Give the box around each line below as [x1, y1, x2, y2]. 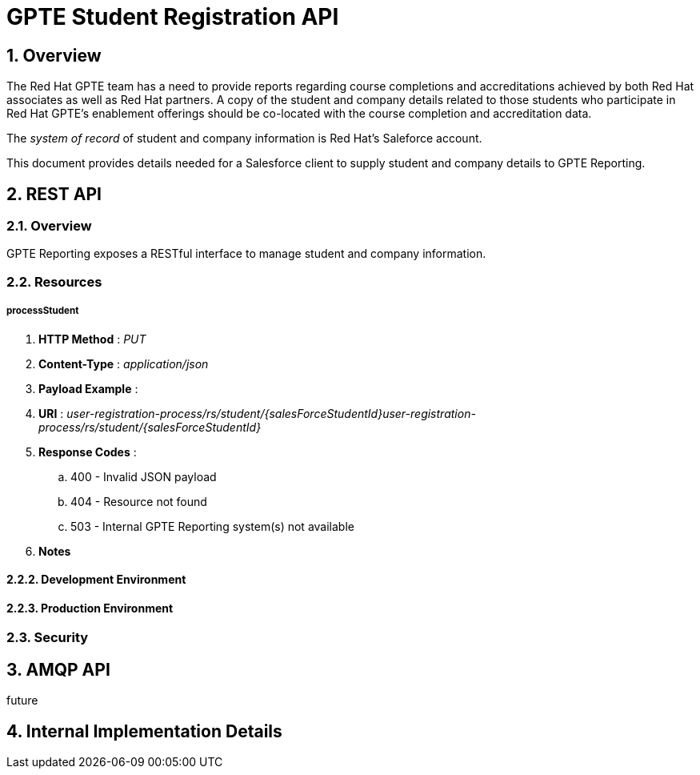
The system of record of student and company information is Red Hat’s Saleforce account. [6, 131, 482, 146]
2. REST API [6, 183, 102, 204]
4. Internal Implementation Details [6, 721, 282, 741]
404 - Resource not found [70, 494, 207, 508]
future [6, 693, 38, 708]
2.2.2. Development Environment [6, 572, 186, 587]
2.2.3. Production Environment [6, 600, 174, 615]
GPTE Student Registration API [6, 3, 339, 30]
